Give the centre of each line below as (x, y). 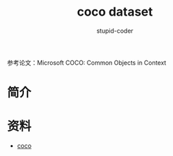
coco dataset (115, 12)
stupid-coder (115, 31)
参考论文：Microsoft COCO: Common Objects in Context (86, 63)
